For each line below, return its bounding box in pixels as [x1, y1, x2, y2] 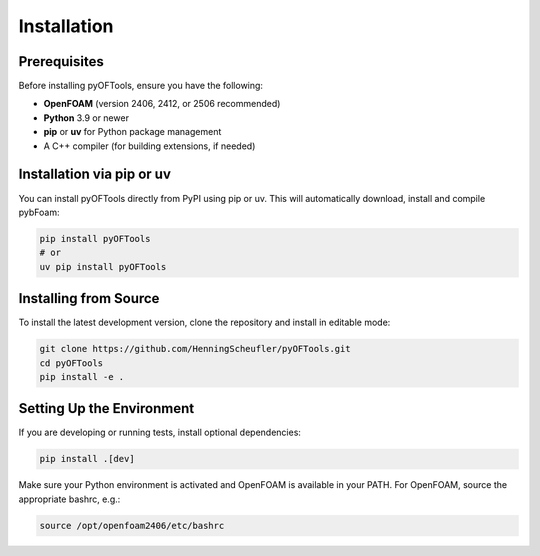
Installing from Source [18, 290, 160, 307]
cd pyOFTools [39, 357, 104, 369]
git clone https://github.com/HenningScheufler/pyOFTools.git [39, 343, 351, 355]
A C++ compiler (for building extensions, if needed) [43, 140, 256, 152]
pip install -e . [39, 371, 125, 382]
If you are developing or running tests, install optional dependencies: [18, 426, 302, 439]
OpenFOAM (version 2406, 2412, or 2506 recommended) [43, 98, 281, 110]
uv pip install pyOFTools [39, 261, 167, 272]
